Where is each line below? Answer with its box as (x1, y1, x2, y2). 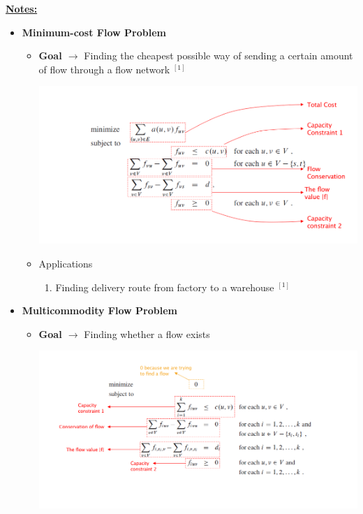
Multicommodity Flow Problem (22, 303, 177, 318)
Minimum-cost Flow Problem (22, 24, 166, 39)
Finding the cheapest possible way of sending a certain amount (84, 48, 353, 63)
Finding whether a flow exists (84, 326, 210, 341)
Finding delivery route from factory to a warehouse (55, 279, 274, 294)
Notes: (6, 1, 38, 15)
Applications (38, 256, 93, 270)
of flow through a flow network (38, 61, 170, 76)
